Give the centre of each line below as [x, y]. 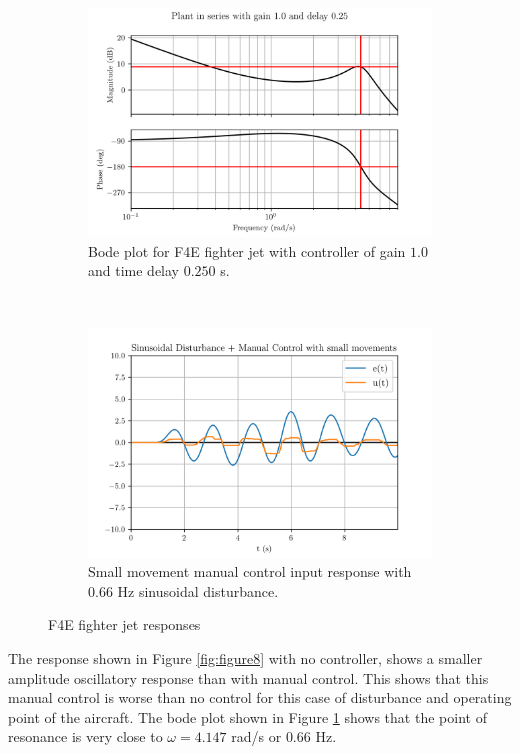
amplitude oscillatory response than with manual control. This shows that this [248, 677]
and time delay [133, 270]
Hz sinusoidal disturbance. [198, 590]
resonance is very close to [85, 736]
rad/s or [256, 736]
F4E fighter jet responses [124, 624]
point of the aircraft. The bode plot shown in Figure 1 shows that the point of [247, 716]
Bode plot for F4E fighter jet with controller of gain [247, 250]
